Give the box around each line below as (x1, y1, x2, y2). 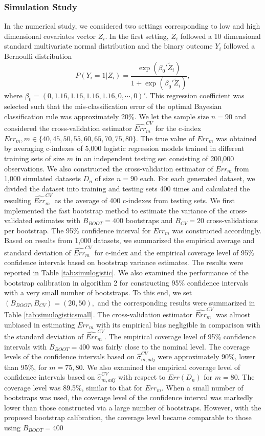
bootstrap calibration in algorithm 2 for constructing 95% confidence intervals (4, 277, 248, 288)
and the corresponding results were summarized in (97, 297, 255, 308)
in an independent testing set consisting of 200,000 (75, 152, 234, 163)
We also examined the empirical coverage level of (87, 361, 240, 372)
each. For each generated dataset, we (140, 173, 255, 184)
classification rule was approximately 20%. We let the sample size (4, 111, 209, 121)
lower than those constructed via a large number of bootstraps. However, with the (4, 402, 261, 412)
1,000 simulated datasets (4, 173, 81, 184)
